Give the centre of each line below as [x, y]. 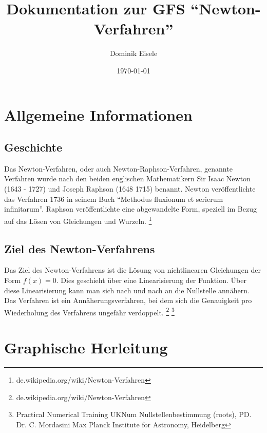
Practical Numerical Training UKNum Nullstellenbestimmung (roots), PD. [134, 414]
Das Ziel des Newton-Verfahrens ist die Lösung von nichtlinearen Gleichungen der [132, 270]
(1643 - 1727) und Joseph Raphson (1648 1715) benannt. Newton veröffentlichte [130, 189]
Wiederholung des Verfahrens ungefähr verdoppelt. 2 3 [89, 311]
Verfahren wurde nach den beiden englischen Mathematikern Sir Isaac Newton [127, 178]
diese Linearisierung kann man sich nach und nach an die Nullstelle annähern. [127, 290]
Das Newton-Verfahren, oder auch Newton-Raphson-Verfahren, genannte [118, 168]
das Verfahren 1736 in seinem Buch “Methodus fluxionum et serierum [114, 199]
